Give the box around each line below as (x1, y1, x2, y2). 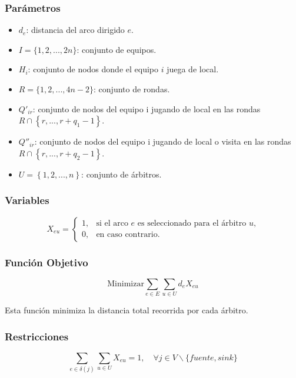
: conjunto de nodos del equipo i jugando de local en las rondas (32, 102, 261, 115)
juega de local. (167, 63, 219, 75)
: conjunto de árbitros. (81, 168, 162, 180)
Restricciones (5, 329, 69, 343)
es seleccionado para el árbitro (137, 219, 247, 228)
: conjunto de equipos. (77, 43, 157, 55)
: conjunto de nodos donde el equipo (28, 63, 158, 75)
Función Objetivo (5, 255, 88, 269)
